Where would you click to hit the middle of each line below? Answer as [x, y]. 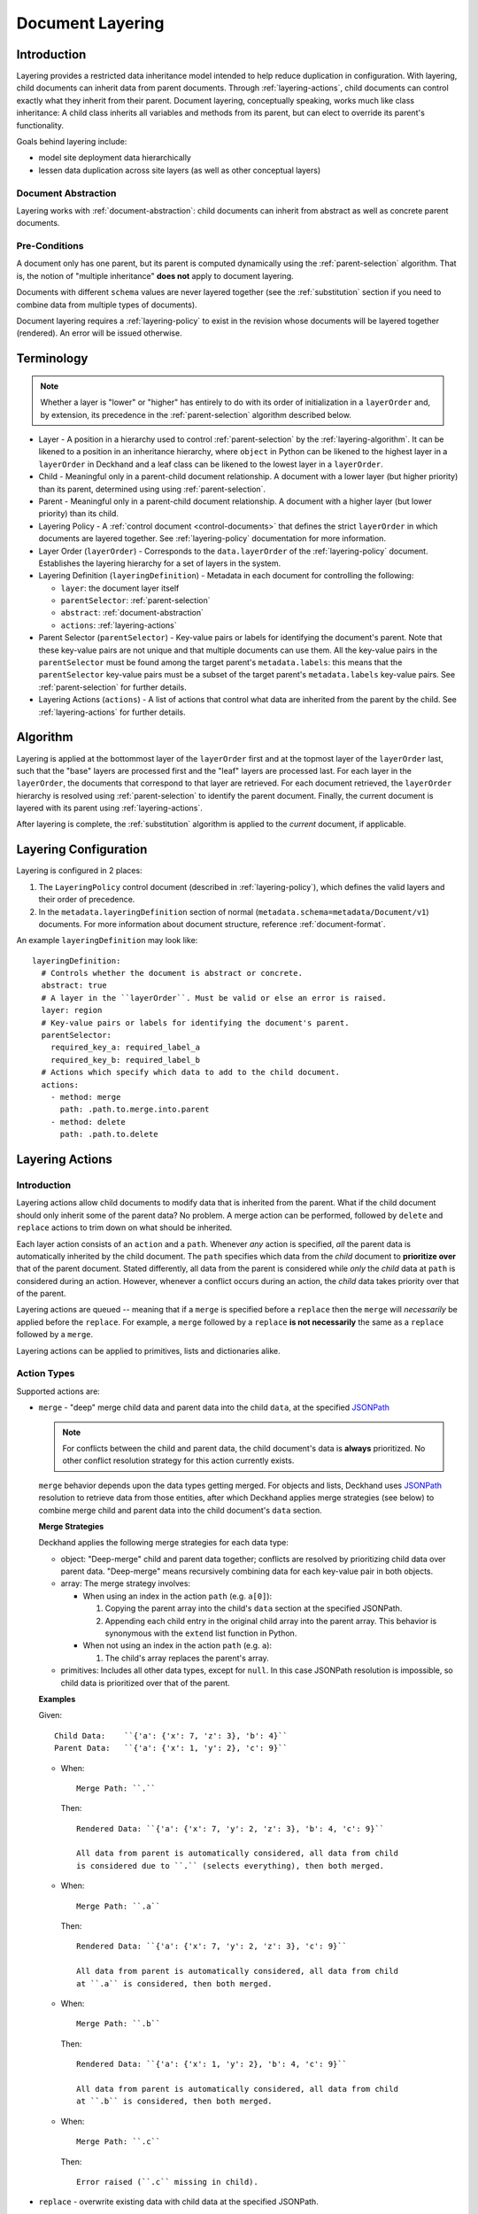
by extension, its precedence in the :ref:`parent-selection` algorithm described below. [196, 414]
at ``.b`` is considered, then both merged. [175, 2102]
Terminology [52, 359]
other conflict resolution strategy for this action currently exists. [178, 1460]
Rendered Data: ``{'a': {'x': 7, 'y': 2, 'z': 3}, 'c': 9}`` [212, 1947]
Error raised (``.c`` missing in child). [167, 2182]
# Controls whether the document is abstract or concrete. [172, 973]
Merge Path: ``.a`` [119, 1906]
